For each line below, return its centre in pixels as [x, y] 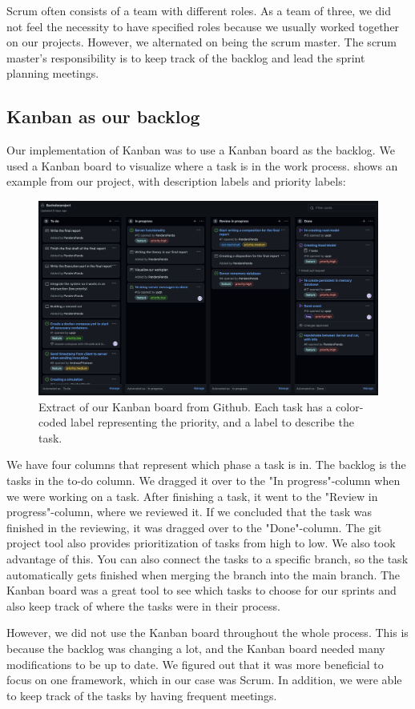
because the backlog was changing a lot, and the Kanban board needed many [196, 648]
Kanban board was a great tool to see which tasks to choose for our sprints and [201, 590]
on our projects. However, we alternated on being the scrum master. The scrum [202, 42]
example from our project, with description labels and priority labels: [176, 181]
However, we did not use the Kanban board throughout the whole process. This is [207, 633]
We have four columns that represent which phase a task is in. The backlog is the [206, 465]
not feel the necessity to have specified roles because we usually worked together [203, 26]
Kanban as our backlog [103, 116]
